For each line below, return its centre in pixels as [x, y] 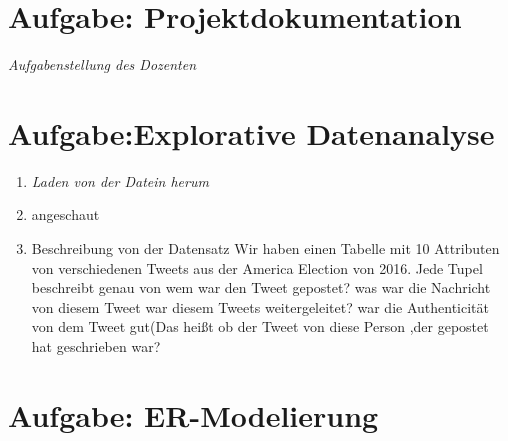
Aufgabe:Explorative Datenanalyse [251, 132]
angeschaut [65, 214]
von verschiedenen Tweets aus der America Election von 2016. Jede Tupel [257, 267]
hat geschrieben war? [96, 346]
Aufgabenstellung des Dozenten [102, 64]
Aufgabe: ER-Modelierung [193, 414]
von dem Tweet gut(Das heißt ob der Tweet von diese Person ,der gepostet [260, 326]
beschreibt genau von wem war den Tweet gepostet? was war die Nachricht [261, 287]
